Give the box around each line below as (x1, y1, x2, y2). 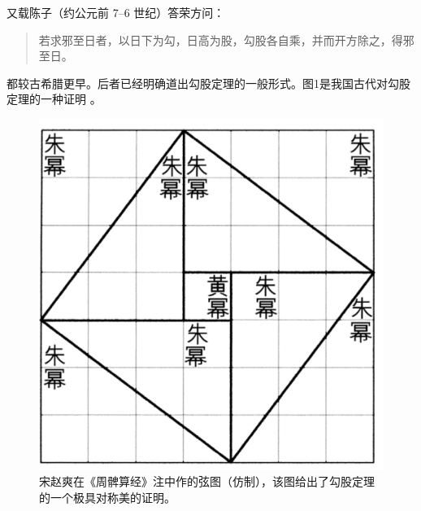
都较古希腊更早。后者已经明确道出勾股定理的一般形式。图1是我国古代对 (7, 74, 388, 91)
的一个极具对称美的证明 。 (39, 488, 176, 505)
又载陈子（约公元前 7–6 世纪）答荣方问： (7, 4, 225, 20)
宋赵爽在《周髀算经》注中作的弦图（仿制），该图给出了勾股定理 (39, 473, 375, 490)
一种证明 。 (40, 90, 102, 107)
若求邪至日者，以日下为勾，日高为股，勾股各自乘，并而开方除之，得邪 (38, 31, 414, 48)
